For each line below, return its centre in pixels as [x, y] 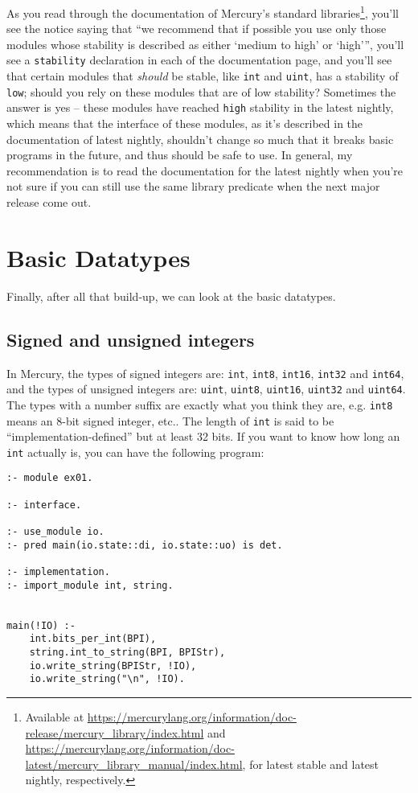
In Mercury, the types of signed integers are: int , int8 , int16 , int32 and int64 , [205, 373]
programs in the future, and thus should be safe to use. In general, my [180, 155]
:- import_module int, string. [90, 585]
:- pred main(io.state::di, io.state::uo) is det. [145, 545]
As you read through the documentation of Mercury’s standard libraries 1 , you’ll [203, 12]
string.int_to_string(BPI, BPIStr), [127, 652]
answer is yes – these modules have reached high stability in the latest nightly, [200, 107]
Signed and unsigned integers [131, 339]
